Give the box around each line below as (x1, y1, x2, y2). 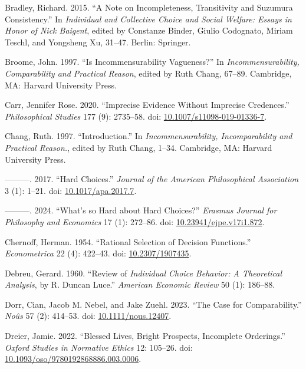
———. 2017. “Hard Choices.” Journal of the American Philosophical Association (5, 173, 299, 185)
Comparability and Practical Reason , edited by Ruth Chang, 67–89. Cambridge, (5, 67, 292, 79)
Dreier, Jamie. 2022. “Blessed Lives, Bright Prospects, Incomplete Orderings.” (5, 330, 285, 342)
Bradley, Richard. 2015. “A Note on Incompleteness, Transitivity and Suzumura (5, 1, 293, 13)
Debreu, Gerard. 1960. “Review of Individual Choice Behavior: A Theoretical (5, 266, 282, 279)
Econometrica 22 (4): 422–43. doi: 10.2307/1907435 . (5, 247, 192, 259)
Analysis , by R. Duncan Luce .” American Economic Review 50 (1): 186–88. (5, 278, 275, 291)
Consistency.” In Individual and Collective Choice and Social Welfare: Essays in (5, 12, 292, 25)
